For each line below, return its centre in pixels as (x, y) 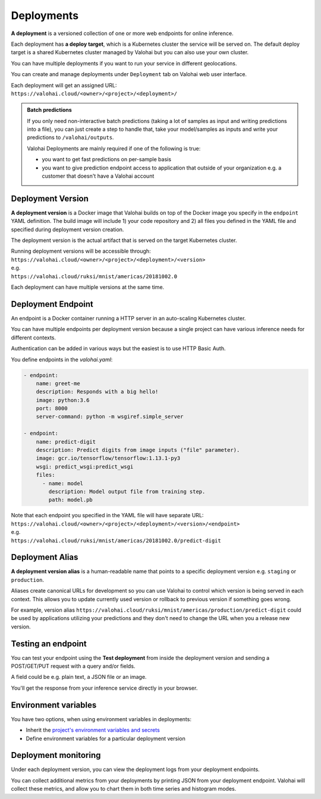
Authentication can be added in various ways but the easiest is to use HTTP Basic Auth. (118, 348)
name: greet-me (58, 383)
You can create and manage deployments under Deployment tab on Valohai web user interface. (129, 74)
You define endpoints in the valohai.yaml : (62, 359)
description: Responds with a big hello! (97, 392)
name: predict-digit (66, 442)
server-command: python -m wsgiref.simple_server (110, 417)
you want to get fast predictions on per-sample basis (107, 159)
